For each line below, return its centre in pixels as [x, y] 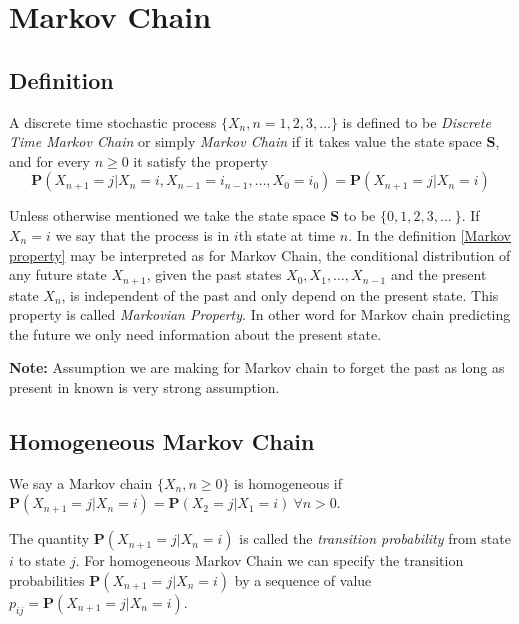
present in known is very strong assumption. [144, 386]
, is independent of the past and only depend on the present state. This [280, 294]
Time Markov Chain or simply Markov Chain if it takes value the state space [245, 141]
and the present [438, 274]
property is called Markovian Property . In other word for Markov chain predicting [260, 314]
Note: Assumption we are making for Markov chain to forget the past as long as [257, 367]
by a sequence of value [303, 579]
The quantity [49, 538]
